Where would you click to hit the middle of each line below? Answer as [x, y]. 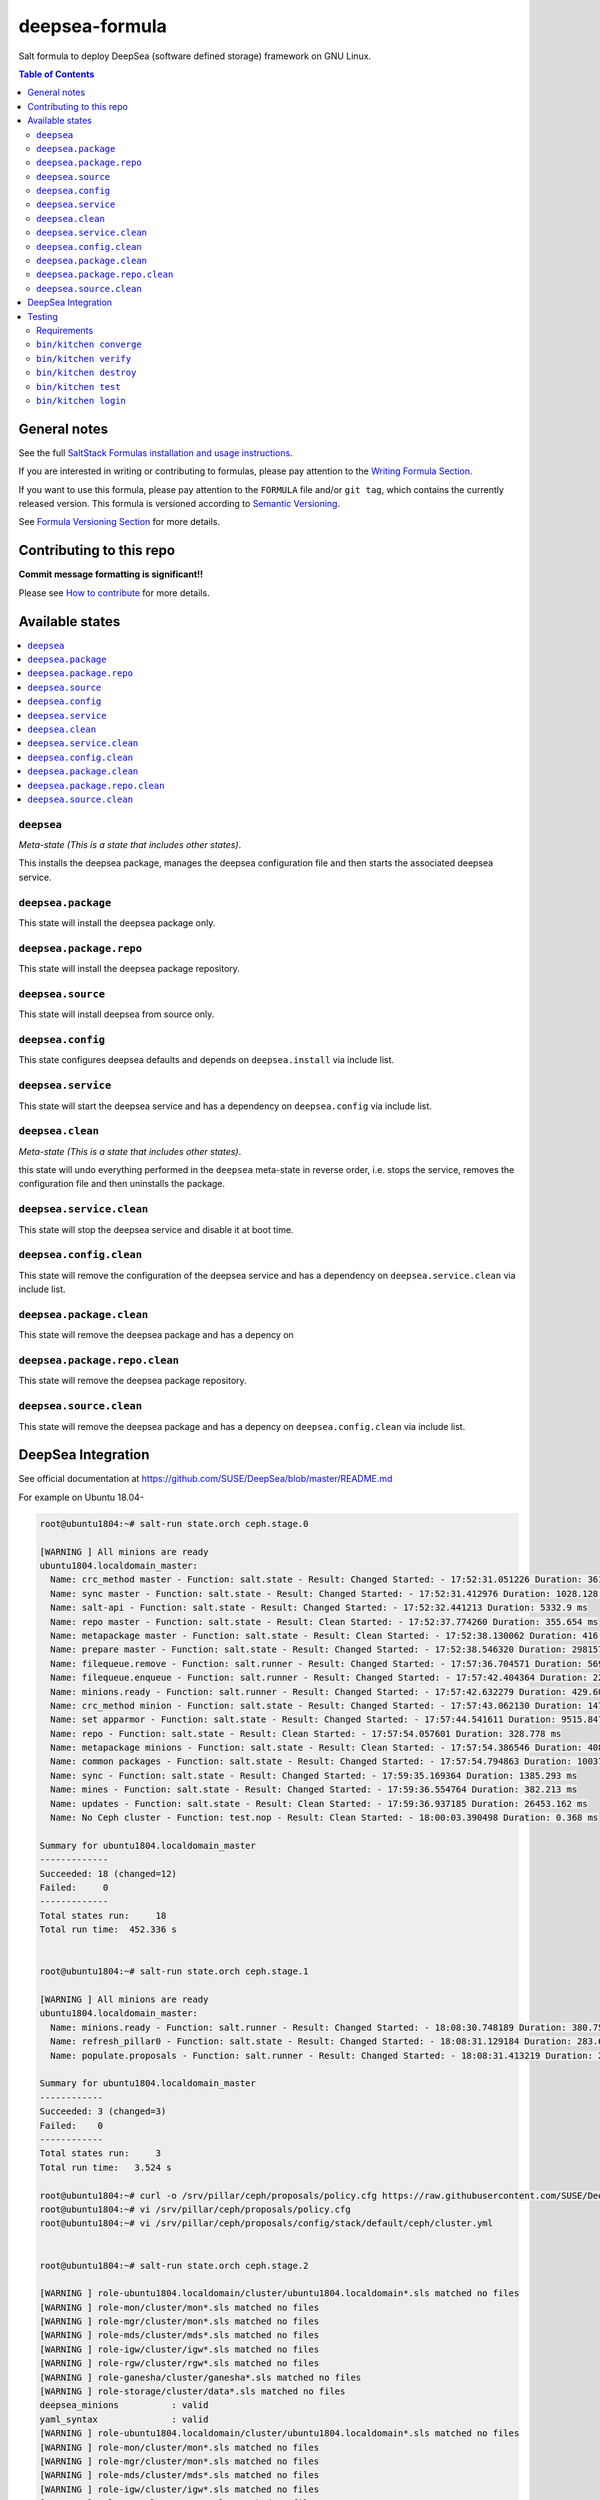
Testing [43, 316]
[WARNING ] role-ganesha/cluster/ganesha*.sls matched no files [200, 2377]
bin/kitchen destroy [86, 373]
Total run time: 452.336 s [108, 1929]
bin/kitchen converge [89, 344]
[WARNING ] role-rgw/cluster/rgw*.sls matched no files [179, 2363]
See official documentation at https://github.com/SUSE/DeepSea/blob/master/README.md [205, 1479]
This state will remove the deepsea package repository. [132, 1381]
